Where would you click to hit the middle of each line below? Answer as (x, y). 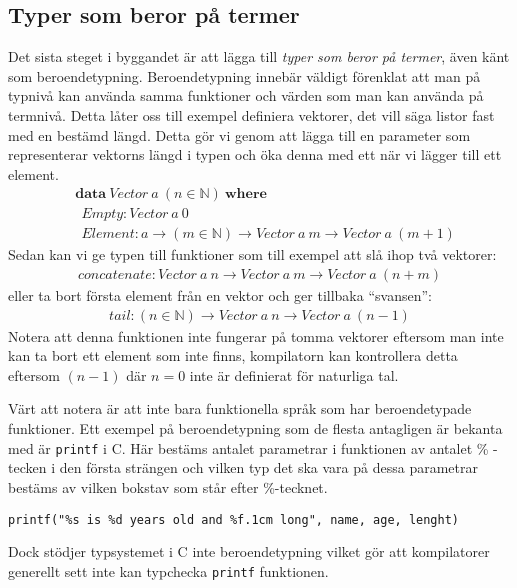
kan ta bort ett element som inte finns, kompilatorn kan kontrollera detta (233, 355)
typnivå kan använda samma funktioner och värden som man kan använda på (246, 95)
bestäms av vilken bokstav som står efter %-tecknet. (168, 486)
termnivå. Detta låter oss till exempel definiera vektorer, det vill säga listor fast (251, 114)
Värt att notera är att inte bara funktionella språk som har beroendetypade (240, 408)
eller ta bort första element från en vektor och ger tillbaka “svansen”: (220, 295)
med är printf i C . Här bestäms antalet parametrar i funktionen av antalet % (248, 447)
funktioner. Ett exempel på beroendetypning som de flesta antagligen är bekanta (255, 428)
